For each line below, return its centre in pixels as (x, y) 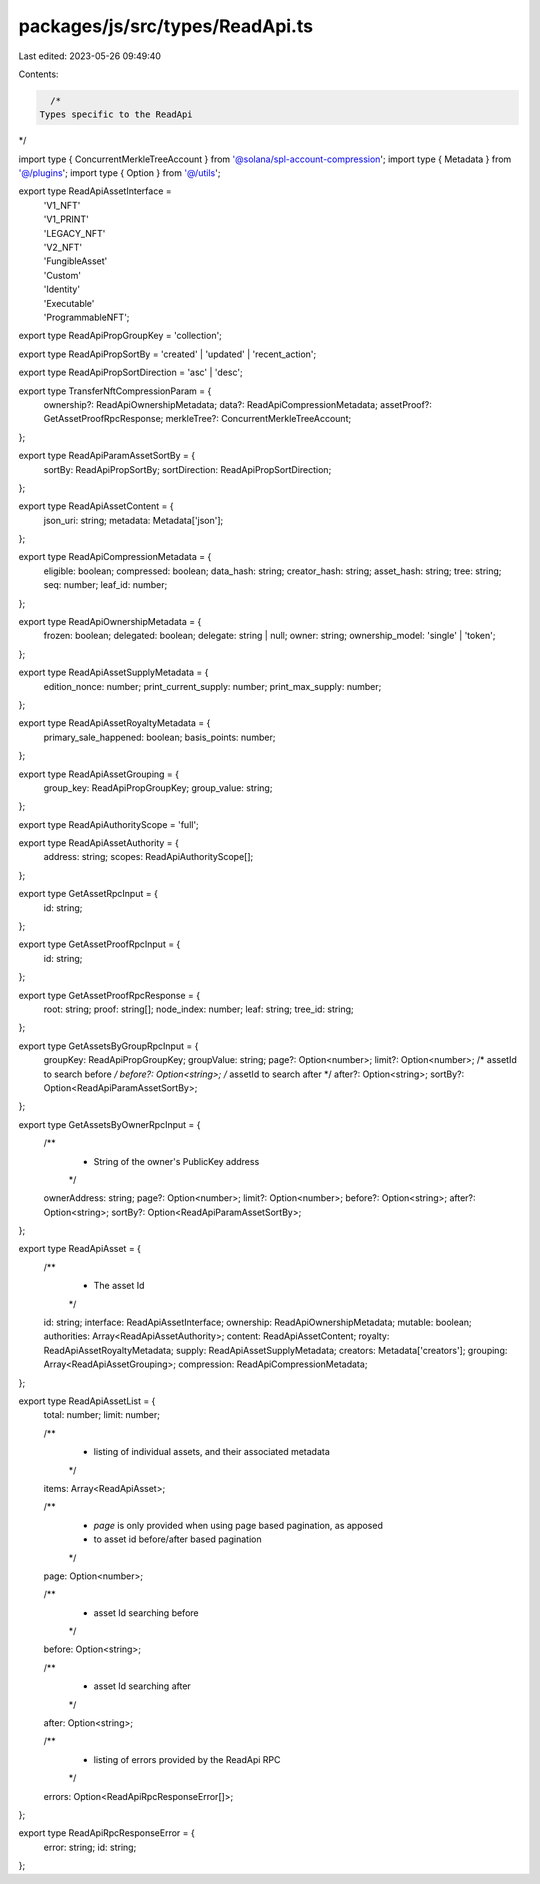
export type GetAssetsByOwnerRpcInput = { (109, 1124)
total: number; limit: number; (101, 1415)
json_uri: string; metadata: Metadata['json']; (133, 520)
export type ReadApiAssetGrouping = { (99, 774)
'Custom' (62, 275)
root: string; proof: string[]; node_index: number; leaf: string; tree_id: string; (198, 1009)
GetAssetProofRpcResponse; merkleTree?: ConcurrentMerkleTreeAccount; (197, 419)
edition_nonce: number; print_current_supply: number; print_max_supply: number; (212, 686)
